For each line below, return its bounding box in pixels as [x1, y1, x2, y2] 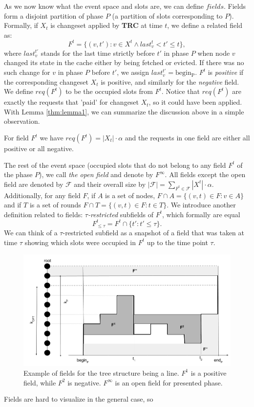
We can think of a [4, 227, 58, 238]
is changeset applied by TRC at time [50, 20, 163, 30]
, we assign [117, 67, 149, 77]
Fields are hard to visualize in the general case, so [4, 394, 153, 404]
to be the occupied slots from [65, 86, 153, 96]
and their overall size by [74, 179, 146, 189]
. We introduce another [167, 200, 236, 210]
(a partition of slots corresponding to [112, 10, 223, 21]
